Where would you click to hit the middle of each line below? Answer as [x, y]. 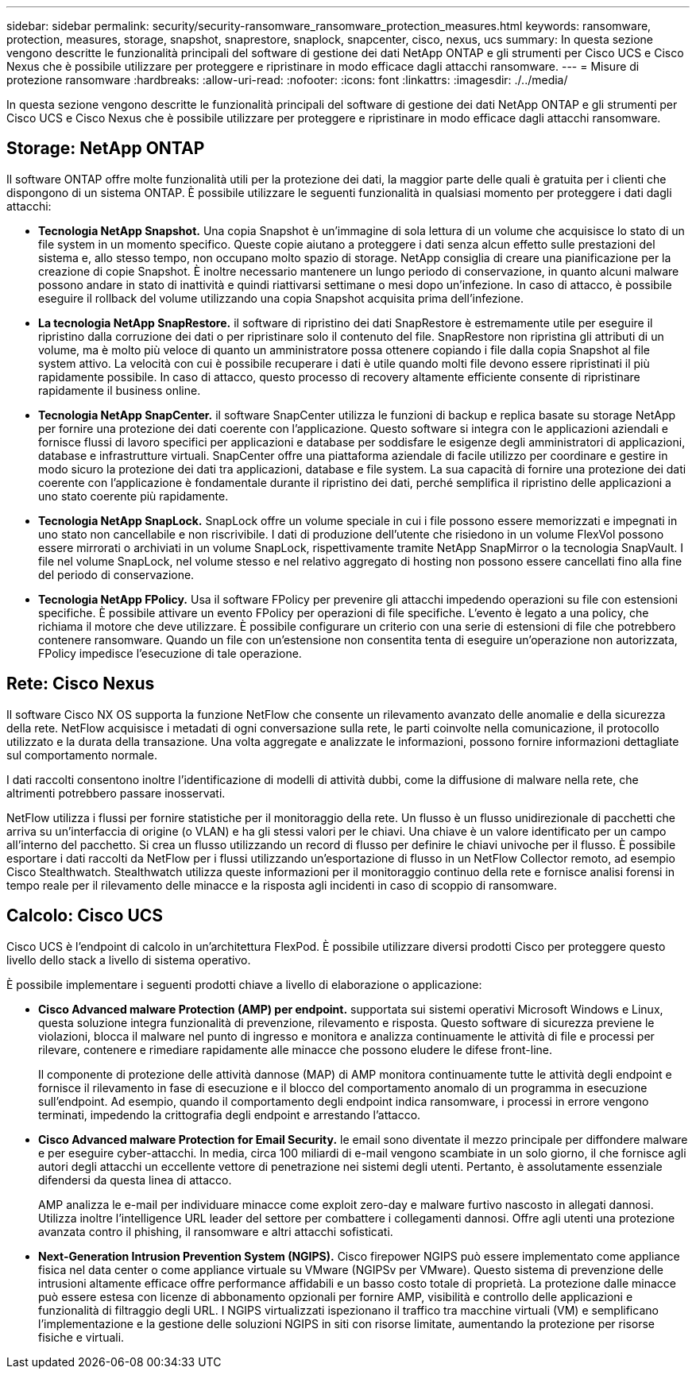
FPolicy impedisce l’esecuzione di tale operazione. [170, 653]
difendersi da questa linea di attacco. [135, 1180]
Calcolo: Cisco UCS [85, 916]
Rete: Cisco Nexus [81, 684]
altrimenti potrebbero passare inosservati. [116, 793]
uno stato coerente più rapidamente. [133, 496]
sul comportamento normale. [82, 755]
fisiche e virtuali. [81, 1337]
